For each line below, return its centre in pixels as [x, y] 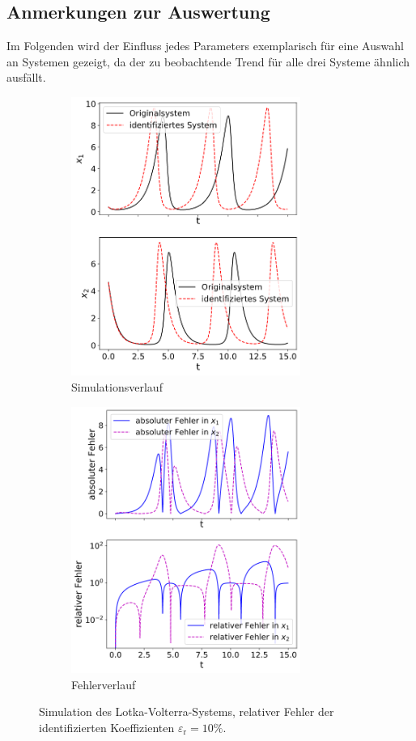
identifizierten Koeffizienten [107, 727]
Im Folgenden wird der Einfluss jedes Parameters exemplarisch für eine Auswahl [205, 46]
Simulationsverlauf [117, 386]
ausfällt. [26, 77]
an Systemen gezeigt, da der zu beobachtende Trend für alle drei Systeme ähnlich [208, 61]
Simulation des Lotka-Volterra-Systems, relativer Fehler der [187, 711]
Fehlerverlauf [104, 684]
